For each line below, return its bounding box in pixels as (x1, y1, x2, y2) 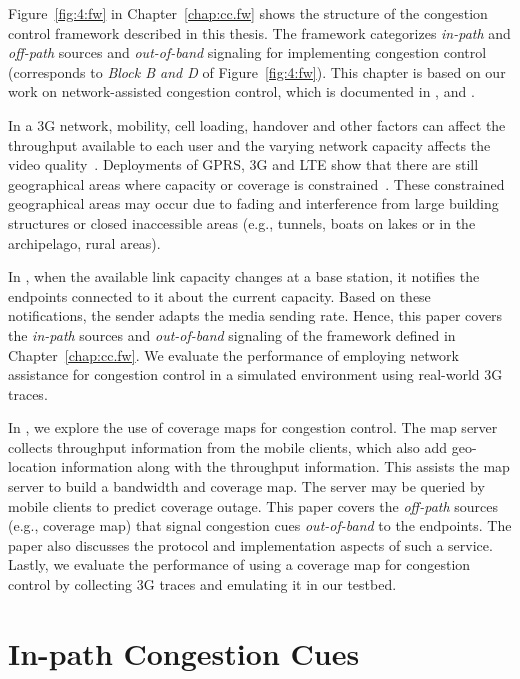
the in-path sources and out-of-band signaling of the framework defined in (8, 324, 456, 345)
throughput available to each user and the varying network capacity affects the (8, 134, 491, 155)
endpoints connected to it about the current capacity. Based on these (8, 285, 431, 306)
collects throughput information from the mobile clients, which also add (8, 436, 448, 457)
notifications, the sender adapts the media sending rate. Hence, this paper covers (8, 305, 503, 326)
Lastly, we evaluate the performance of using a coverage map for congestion (8, 554, 471, 575)
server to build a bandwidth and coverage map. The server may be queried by (8, 476, 485, 497)
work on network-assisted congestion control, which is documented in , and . (8, 81, 475, 102)
